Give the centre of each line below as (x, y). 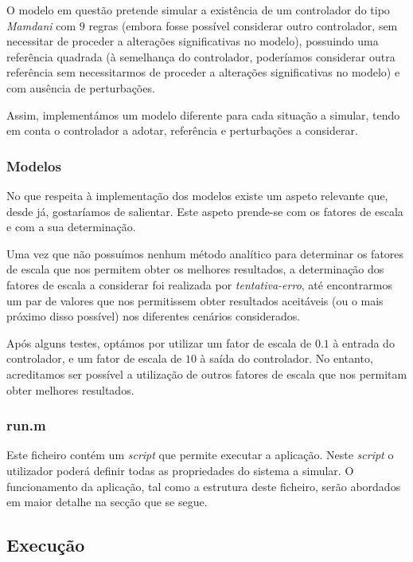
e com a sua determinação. (71, 227)
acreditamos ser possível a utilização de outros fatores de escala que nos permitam (207, 373)
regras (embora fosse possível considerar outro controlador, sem (243, 25)
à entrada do (364, 342)
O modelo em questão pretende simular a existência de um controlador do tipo (198, 10)
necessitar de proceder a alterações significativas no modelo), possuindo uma (193, 41)
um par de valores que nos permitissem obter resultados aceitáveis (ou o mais (195, 300)
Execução (46, 545)
